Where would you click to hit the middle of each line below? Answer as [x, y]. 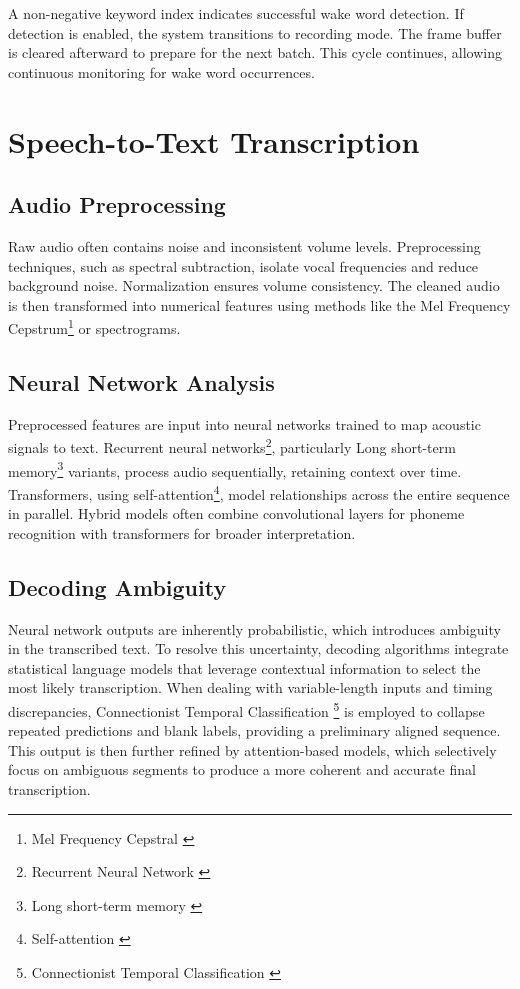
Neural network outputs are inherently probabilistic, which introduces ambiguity [254, 628]
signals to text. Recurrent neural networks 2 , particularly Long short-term [232, 446]
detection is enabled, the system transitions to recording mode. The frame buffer [255, 32]
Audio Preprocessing [117, 204]
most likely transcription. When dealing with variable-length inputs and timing [250, 687]
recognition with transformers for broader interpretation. [182, 532]
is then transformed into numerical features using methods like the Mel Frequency [259, 304]
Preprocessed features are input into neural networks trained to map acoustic [244, 423]
